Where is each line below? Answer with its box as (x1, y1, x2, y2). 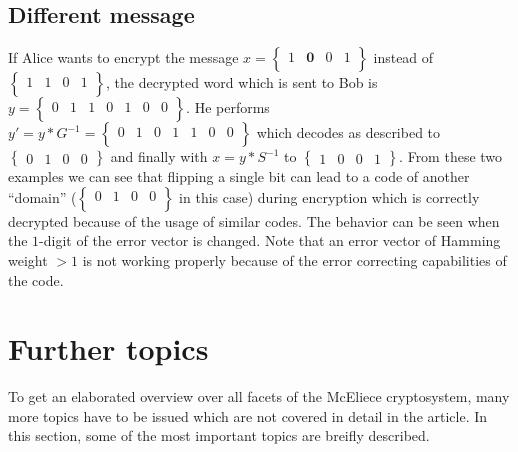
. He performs (186, 97, 270, 118)
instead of (373, 47, 434, 68)
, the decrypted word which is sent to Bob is (106, 72, 378, 93)
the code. (8, 269, 64, 290)
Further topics (8, 328, 209, 369)
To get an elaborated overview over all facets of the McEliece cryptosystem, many (8, 386, 510, 407)
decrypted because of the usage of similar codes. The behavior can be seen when (8, 210, 500, 231)
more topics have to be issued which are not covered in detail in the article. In (8, 405, 488, 426)
